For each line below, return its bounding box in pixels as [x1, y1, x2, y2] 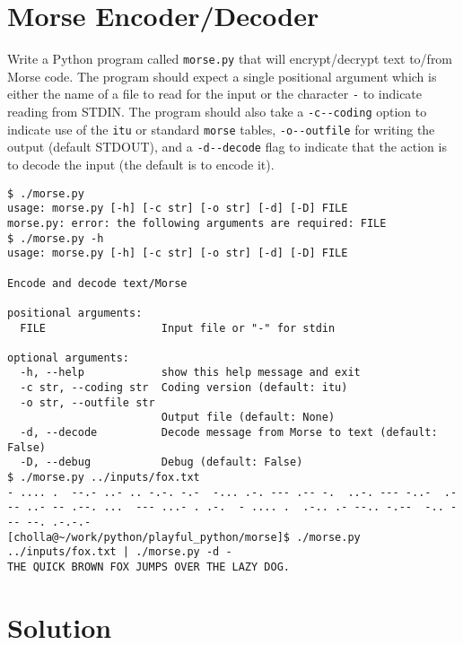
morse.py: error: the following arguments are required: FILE [7, 216, 387, 230]
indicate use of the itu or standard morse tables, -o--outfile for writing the [7, 119, 435, 138]
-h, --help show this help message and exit [20, 366, 361, 379]
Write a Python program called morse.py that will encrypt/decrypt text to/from [7, 49, 453, 68]
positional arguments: [7, 306, 143, 319]
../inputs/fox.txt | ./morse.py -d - [7, 545, 232, 559]
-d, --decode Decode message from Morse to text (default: [20, 426, 438, 440]
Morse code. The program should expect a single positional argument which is [7, 66, 437, 85]
